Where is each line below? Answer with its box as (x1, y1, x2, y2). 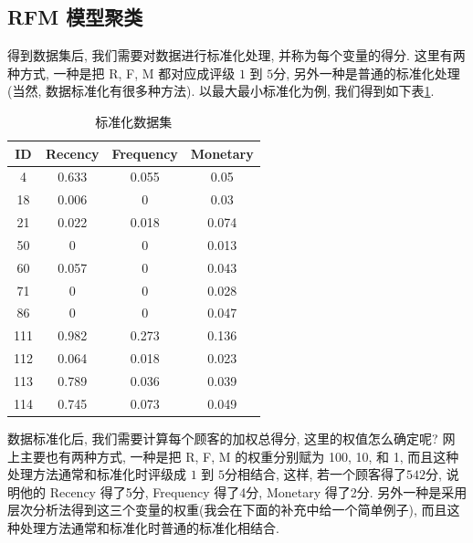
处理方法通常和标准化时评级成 (7, 465, 186, 484)
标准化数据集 (95, 111, 173, 131)
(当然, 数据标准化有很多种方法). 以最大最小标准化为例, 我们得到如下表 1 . (7, 81, 435, 100)
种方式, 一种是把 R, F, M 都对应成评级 (7, 63, 236, 82)
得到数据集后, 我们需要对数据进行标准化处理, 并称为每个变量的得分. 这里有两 (7, 46, 466, 65)
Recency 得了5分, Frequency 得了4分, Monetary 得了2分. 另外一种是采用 (49, 482, 468, 501)
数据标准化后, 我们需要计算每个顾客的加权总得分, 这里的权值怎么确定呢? (7, 428, 438, 447)
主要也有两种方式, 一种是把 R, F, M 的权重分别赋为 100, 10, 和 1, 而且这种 (19, 446, 459, 465)
